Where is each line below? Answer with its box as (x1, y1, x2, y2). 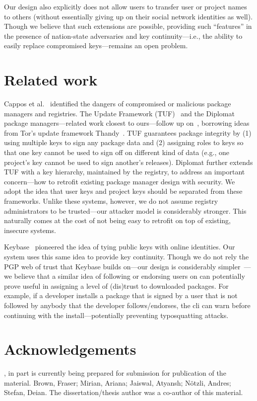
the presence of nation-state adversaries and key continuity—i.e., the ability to (4, 30, 243, 41)
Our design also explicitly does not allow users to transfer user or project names (4, 1, 247, 11)
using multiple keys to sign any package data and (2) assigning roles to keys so (4, 137, 244, 148)
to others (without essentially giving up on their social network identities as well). (4, 11, 253, 21)
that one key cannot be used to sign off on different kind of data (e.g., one (4, 147, 230, 158)
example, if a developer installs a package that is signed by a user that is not (4, 290, 238, 301)
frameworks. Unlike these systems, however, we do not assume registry (4, 196, 218, 206)
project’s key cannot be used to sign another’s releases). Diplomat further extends (4, 157, 253, 167)
